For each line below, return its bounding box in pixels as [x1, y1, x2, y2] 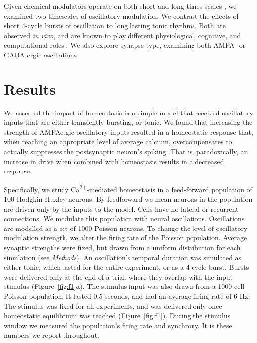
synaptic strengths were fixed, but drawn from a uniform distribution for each [4, 242, 241, 253]
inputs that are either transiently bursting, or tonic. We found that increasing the [4, 117, 253, 127]
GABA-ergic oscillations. [4, 49, 79, 59]
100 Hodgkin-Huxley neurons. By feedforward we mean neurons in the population [4, 194, 253, 204]
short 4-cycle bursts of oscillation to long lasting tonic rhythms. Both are [4, 20, 226, 31]
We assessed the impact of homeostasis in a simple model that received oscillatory [4, 107, 253, 117]
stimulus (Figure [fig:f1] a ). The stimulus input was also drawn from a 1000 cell [4, 281, 245, 291]
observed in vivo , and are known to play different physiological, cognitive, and [4, 30, 241, 40]
